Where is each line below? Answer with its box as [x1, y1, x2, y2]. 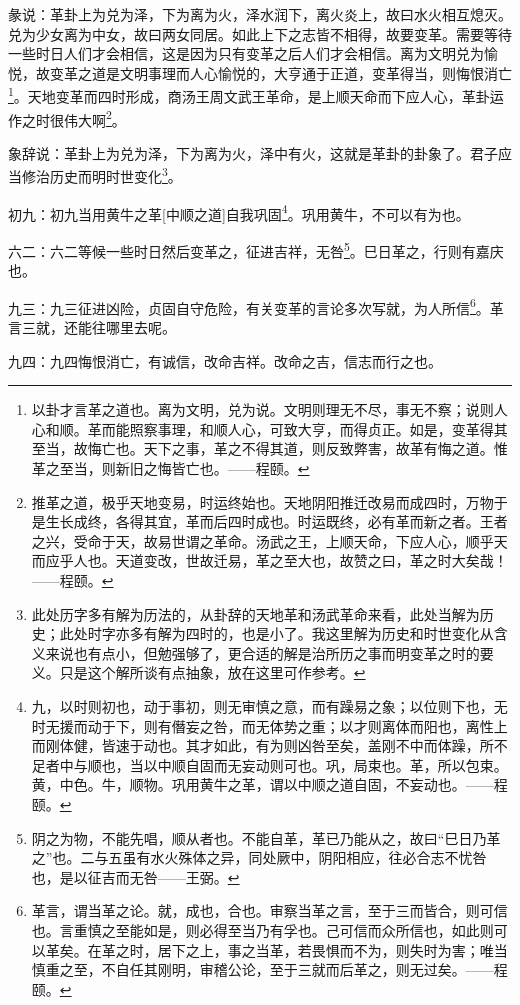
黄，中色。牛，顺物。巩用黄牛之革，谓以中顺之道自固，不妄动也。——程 [31, 774, 508, 795]
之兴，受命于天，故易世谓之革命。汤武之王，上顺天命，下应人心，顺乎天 [31, 530, 508, 551]
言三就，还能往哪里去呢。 [8, 317, 176, 338]
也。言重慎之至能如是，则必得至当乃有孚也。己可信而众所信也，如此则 [31, 919, 494, 940]
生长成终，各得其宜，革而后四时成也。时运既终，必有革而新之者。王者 [45, 511, 508, 532]
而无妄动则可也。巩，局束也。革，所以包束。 [213, 754, 508, 775]
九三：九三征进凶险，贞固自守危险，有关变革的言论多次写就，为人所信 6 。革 [8, 294, 504, 318]
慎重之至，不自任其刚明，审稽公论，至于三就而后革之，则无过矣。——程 [31, 959, 508, 980]
